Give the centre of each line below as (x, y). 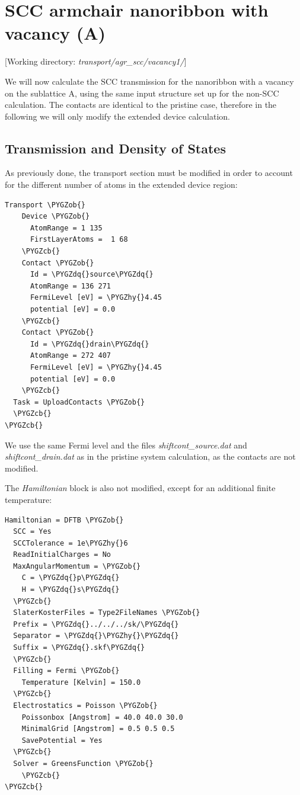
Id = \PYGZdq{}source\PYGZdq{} (92, 275)
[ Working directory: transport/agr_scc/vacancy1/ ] (96, 61)
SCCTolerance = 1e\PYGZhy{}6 (71, 543)
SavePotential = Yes (62, 740)
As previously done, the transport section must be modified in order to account (149, 173)
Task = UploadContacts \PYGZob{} (79, 402)
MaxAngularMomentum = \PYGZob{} (77, 566)
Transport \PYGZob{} (45, 205)
